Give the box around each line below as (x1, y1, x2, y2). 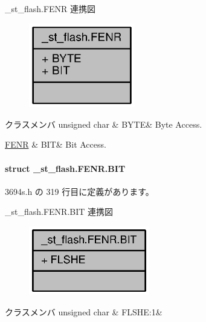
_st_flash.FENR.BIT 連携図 (5, 205, 114, 218)
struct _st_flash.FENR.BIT (5, 162, 126, 174)
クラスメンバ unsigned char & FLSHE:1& (5, 305, 163, 318)
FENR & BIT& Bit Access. (5, 138, 106, 151)
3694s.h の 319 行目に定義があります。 (5, 185, 154, 197)
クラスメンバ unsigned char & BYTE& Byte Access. (5, 117, 202, 130)
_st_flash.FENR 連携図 (5, 2, 96, 15)
